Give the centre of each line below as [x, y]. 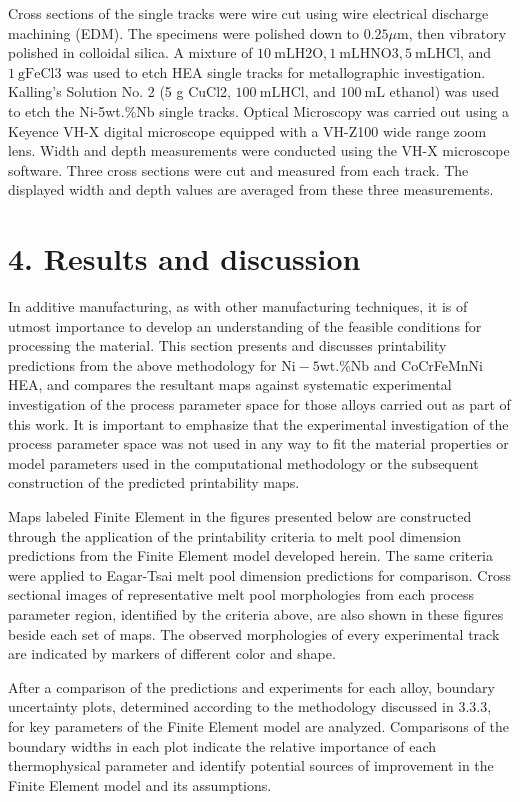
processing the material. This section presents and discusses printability [227, 345]
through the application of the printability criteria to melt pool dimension [234, 535]
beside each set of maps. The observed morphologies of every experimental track [254, 633]
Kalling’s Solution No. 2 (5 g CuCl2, [119, 91]
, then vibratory [457, 32]
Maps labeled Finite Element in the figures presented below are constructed [240, 516]
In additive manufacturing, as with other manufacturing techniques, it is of [238, 306]
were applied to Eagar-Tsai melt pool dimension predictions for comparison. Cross [259, 574]
